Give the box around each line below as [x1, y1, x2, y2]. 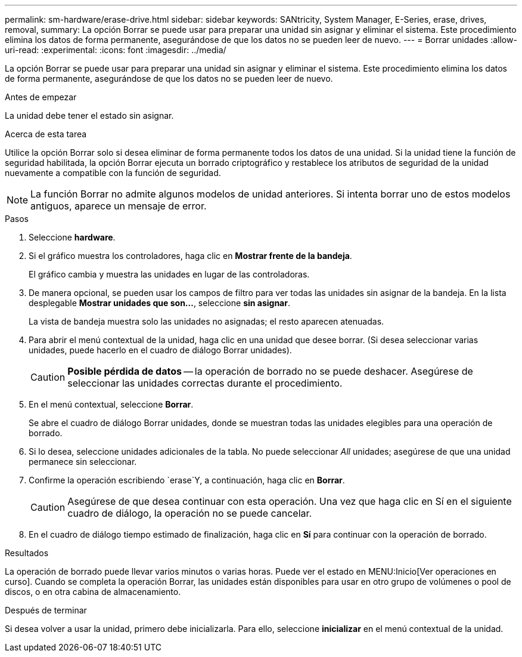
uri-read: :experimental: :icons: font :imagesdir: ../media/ [5, 45, 226, 55]
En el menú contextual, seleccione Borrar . [29, 399, 194, 409]
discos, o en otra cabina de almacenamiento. [5, 587, 181, 597]
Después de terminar [5, 605, 87, 615]
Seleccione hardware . [29, 232, 116, 242]
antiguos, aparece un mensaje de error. [30, 200, 207, 212]
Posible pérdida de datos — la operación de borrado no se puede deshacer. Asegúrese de [67, 365, 473, 377]
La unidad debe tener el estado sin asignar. [5, 110, 174, 121]
